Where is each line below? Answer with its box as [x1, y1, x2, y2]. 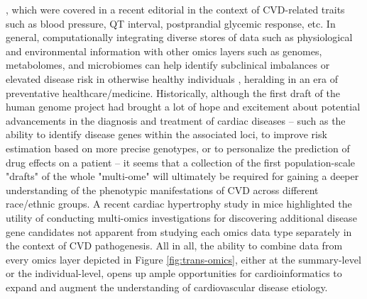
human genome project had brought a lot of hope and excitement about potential [6, 99, 361, 114]
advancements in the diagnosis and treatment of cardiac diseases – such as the [6, 113, 346, 128]
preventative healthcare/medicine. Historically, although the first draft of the [6, 85, 340, 100]
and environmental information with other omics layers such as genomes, [6, 43, 322, 58]
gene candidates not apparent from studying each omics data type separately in [6, 224, 352, 239]
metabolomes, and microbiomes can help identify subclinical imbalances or [6, 57, 330, 72]
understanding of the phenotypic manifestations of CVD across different [6, 182, 319, 197]
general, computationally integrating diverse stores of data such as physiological [6, 30, 353, 45]
